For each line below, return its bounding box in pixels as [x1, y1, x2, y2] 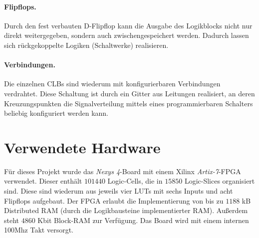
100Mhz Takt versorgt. [4, 225, 73, 235]
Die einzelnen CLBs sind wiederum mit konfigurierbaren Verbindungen [4, 78, 221, 89]
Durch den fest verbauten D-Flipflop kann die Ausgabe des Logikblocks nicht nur [4, 20, 253, 30]
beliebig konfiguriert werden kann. [4, 108, 108, 118]
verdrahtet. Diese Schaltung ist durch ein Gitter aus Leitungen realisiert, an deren [4, 88, 255, 98]
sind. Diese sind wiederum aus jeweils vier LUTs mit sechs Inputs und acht [4, 186, 233, 196]
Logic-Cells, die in [107, 176, 163, 186]
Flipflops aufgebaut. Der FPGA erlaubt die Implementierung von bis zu [4, 195, 224, 206]
